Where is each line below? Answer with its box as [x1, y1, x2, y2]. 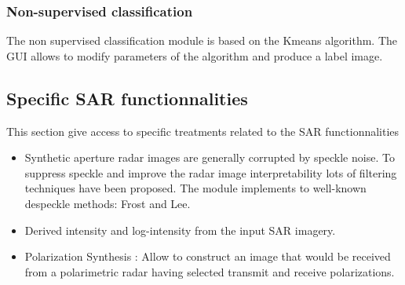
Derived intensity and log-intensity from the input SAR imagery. [24, 221, 336, 238]
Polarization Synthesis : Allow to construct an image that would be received [24, 248, 391, 265]
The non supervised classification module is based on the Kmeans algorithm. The [6, 32, 397, 49]
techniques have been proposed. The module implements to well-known [24, 180, 367, 196]
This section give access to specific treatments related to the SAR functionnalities [6, 122, 400, 139]
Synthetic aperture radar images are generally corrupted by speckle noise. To [24, 149, 395, 166]
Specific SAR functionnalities [6, 86, 248, 110]
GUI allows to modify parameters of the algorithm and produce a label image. [6, 47, 383, 64]
